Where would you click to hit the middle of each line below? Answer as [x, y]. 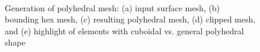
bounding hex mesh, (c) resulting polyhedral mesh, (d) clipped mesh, [130, 19]
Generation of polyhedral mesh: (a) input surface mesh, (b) [112, 7]
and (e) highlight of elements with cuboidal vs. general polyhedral [124, 30]
